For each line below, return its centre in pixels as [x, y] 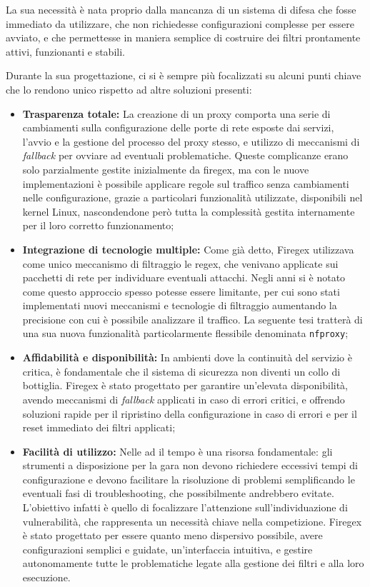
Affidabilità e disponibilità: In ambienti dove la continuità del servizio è [187, 357]
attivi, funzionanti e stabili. [65, 51]
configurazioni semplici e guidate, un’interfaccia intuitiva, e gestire [167, 549]
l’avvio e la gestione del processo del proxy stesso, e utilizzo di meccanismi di [191, 141]
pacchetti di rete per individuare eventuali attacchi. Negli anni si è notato [184, 277]
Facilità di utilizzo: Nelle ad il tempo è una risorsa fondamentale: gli [177, 451]
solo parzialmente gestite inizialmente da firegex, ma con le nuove [166, 169]
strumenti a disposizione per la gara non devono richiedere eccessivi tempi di [190, 465]
